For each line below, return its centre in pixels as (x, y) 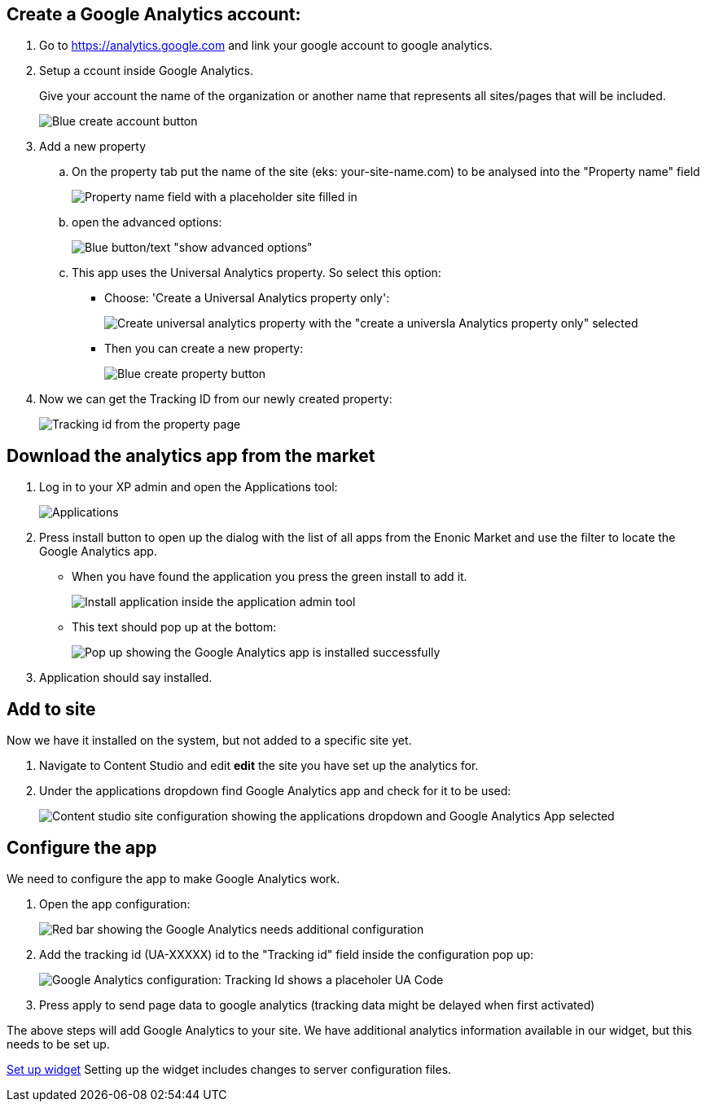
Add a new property (93, 147)
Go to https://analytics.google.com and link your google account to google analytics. (266, 46)
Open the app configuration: (115, 904)
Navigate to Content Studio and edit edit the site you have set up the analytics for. (259, 766)
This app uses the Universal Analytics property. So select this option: (257, 273)
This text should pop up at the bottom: (174, 627)
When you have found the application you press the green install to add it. (270, 577)
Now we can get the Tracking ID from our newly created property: (216, 399)
